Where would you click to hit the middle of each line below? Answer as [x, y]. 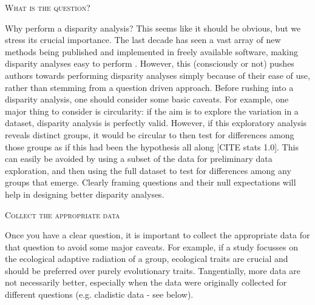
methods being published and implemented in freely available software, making [151, 51]
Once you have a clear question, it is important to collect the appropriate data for [157, 235]
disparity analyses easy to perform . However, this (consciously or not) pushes [150, 63]
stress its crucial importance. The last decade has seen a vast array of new [143, 40]
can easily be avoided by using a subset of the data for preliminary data [139, 159]
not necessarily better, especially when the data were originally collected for [146, 282]
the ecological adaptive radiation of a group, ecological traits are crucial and [147, 259]
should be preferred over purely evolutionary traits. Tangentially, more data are [153, 270]
